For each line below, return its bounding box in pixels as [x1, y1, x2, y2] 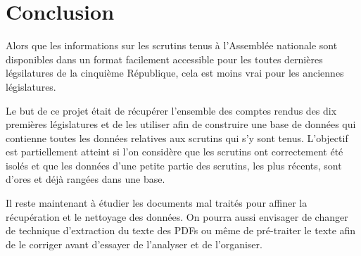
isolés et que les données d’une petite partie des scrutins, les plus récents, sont [6, 158, 342, 172]
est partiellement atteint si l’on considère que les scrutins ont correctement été [6, 144, 343, 159]
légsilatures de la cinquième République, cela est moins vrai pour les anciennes [6, 65, 344, 80]
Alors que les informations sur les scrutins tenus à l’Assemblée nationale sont [6, 38, 338, 53]
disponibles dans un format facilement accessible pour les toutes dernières [6, 51, 323, 66]
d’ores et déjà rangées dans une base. [6, 172, 165, 186]
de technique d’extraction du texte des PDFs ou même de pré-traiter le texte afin [6, 223, 356, 238]
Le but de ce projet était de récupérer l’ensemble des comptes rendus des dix [6, 103, 337, 117]
